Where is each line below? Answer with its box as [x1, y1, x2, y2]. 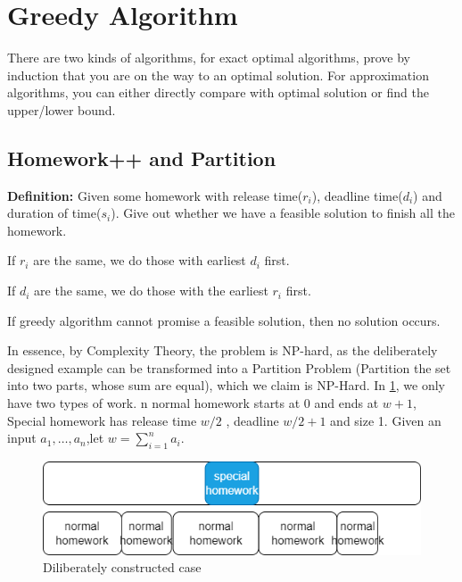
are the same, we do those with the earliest [34, 281, 268, 300]
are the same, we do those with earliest [33, 251, 246, 270]
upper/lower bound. [7, 100, 116, 119]
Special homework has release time [7, 411, 197, 429]
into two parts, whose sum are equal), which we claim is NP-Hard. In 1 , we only [7, 376, 445, 395]
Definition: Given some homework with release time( [7, 186, 303, 204]
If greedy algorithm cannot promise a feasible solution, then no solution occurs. [7, 311, 441, 329]
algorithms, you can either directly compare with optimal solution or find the [7, 83, 429, 102]
